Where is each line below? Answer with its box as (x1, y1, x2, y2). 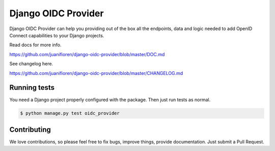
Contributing (9, 125, 51, 134)
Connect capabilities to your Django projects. (9, 32, 104, 38)
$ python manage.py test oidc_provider (20, 110, 120, 116)
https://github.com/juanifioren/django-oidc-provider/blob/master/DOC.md (9, 51, 165, 57)
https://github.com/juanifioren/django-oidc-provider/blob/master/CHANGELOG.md (9, 70, 183, 76)
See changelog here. (9, 61, 53, 67)
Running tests (9, 83, 55, 92)
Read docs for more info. (9, 42, 62, 48)
